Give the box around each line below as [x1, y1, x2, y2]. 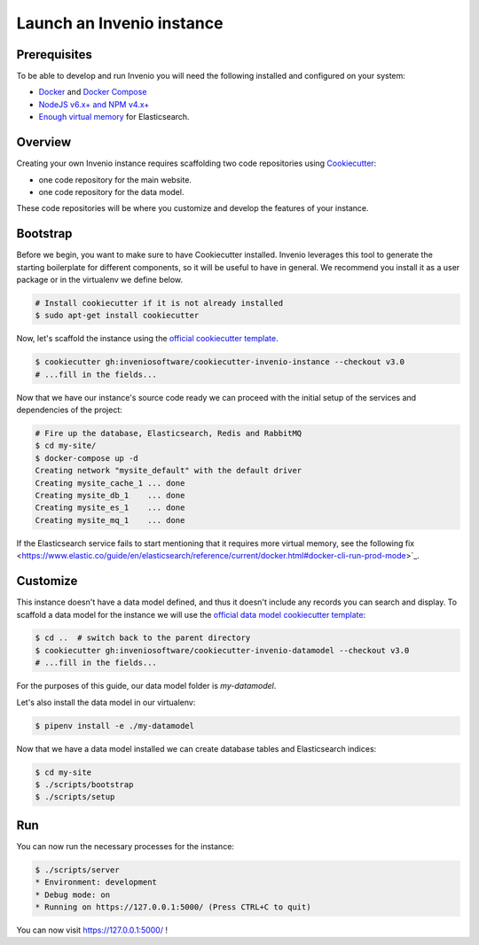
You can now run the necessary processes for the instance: [16, 840, 235, 851]
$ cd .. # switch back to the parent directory [35, 633, 251, 643]
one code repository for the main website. [38, 174, 192, 185]
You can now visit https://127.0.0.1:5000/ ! [16, 925, 169, 935]
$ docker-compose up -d [35, 453, 139, 463]
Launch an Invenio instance [16, 13, 224, 33]
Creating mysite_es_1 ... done [35, 503, 185, 513]
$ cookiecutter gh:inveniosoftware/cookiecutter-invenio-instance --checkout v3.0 [35, 357, 405, 367]
